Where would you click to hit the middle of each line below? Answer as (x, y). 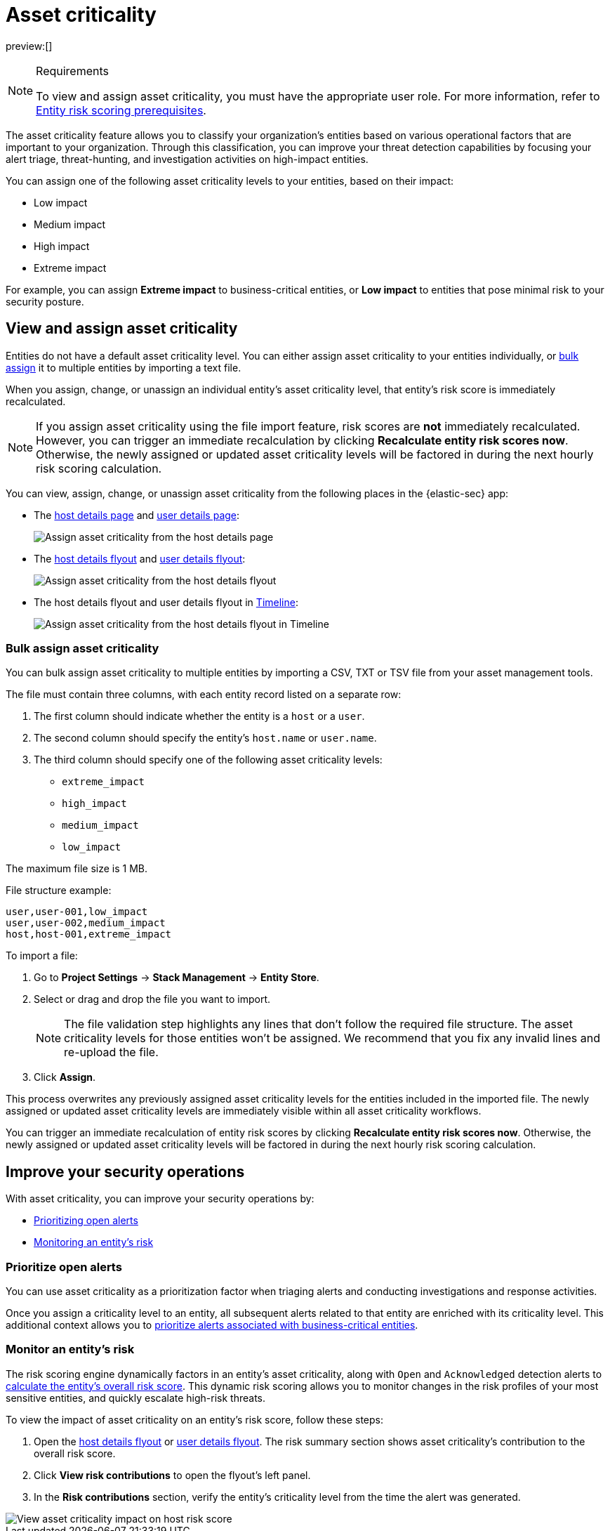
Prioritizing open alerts (86, 1221)
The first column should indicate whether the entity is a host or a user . (199, 716)
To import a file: (42, 956)
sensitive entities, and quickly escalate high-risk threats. (136, 1398)
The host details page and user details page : (137, 515)
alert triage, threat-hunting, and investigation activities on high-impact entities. (187, 159)
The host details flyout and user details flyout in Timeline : (166, 602)
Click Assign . (65, 1077)
